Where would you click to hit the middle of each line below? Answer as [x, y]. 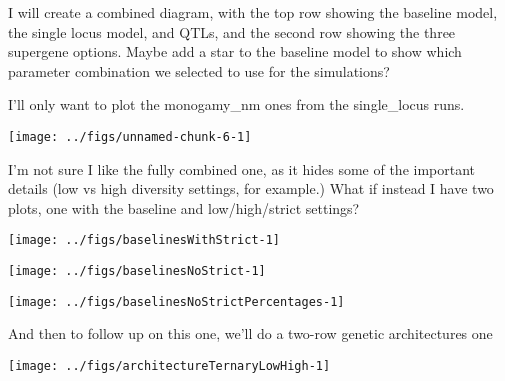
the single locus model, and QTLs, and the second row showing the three [232, 31]
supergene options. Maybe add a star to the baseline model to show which [235, 51]
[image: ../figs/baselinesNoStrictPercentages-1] [176, 301]
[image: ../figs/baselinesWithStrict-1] [144, 240]
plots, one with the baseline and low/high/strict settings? [184, 207]
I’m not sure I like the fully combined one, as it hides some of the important [242, 168]
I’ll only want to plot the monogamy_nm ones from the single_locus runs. [236, 104]
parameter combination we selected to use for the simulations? [199, 70]
